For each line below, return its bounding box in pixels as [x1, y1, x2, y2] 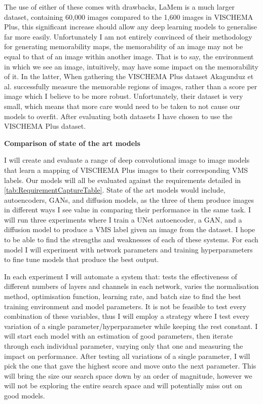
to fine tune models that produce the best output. [4, 254, 159, 265]
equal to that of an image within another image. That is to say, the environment [4, 51, 254, 61]
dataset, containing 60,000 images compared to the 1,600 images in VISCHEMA [4, 11, 253, 22]
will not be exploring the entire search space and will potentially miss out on [4, 380, 242, 391]
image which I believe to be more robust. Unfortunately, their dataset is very [4, 91, 243, 101]
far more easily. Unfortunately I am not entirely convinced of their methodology [4, 31, 252, 42]
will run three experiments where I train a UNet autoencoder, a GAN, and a [4, 214, 242, 225]
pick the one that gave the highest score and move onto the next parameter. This [4, 360, 256, 371]
